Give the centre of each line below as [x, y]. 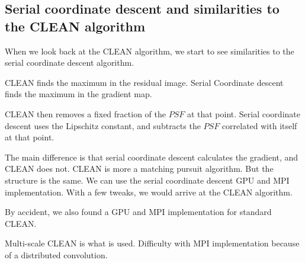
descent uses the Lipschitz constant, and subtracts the [103, 125]
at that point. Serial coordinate [243, 113]
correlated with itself [259, 125]
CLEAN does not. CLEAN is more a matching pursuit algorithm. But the [139, 169]
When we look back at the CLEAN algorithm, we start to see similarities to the [150, 51]
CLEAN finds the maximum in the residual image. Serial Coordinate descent [144, 82]
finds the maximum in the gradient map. [78, 94]
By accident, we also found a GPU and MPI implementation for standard [138, 212]
